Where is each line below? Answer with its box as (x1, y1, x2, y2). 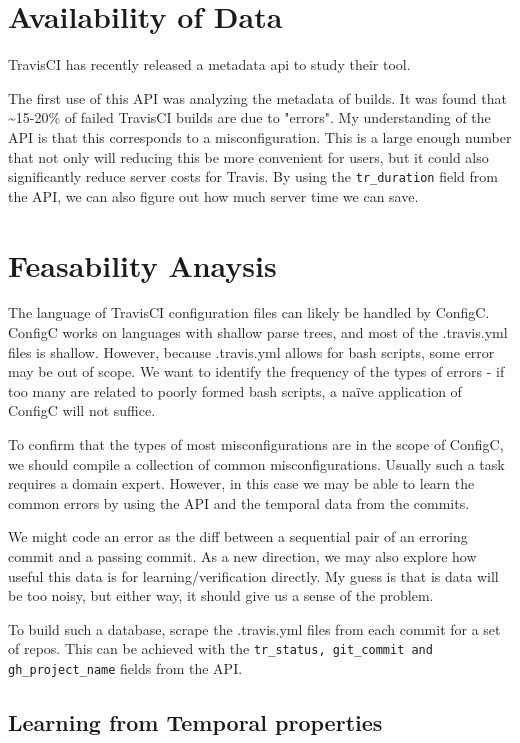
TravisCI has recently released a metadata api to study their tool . (8, 54, 411, 75)
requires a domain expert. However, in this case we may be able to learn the (8, 473, 475, 494)
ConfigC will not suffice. (8, 400, 156, 421)
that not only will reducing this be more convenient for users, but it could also (8, 146, 489, 167)
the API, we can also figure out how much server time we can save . (8, 185, 419, 206)
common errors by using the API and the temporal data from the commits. (8, 492, 470, 513)
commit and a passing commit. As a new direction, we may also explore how (8, 546, 477, 566)
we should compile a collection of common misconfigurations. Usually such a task (8, 453, 505, 474)
